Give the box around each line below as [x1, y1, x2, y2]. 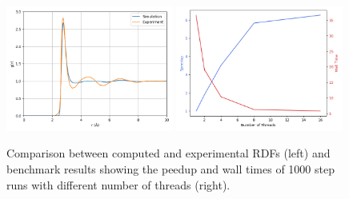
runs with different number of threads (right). [6, 176, 231, 193]
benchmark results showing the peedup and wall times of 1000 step [6, 161, 335, 177]
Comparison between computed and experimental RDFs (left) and [6, 145, 331, 161]
